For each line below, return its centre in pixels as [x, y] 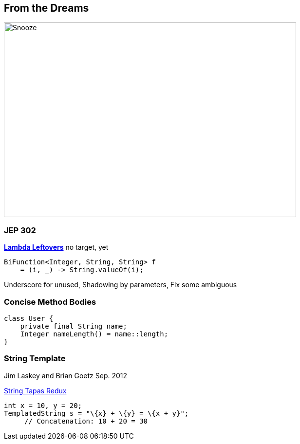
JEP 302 [20, 230]
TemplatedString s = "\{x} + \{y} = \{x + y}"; [96, 413]
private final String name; [74, 326]
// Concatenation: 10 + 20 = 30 [86, 421]
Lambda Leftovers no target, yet [56, 247]
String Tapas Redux [35, 390]
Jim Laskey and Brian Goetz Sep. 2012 [66, 375]
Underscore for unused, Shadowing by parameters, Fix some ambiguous [121, 285]
